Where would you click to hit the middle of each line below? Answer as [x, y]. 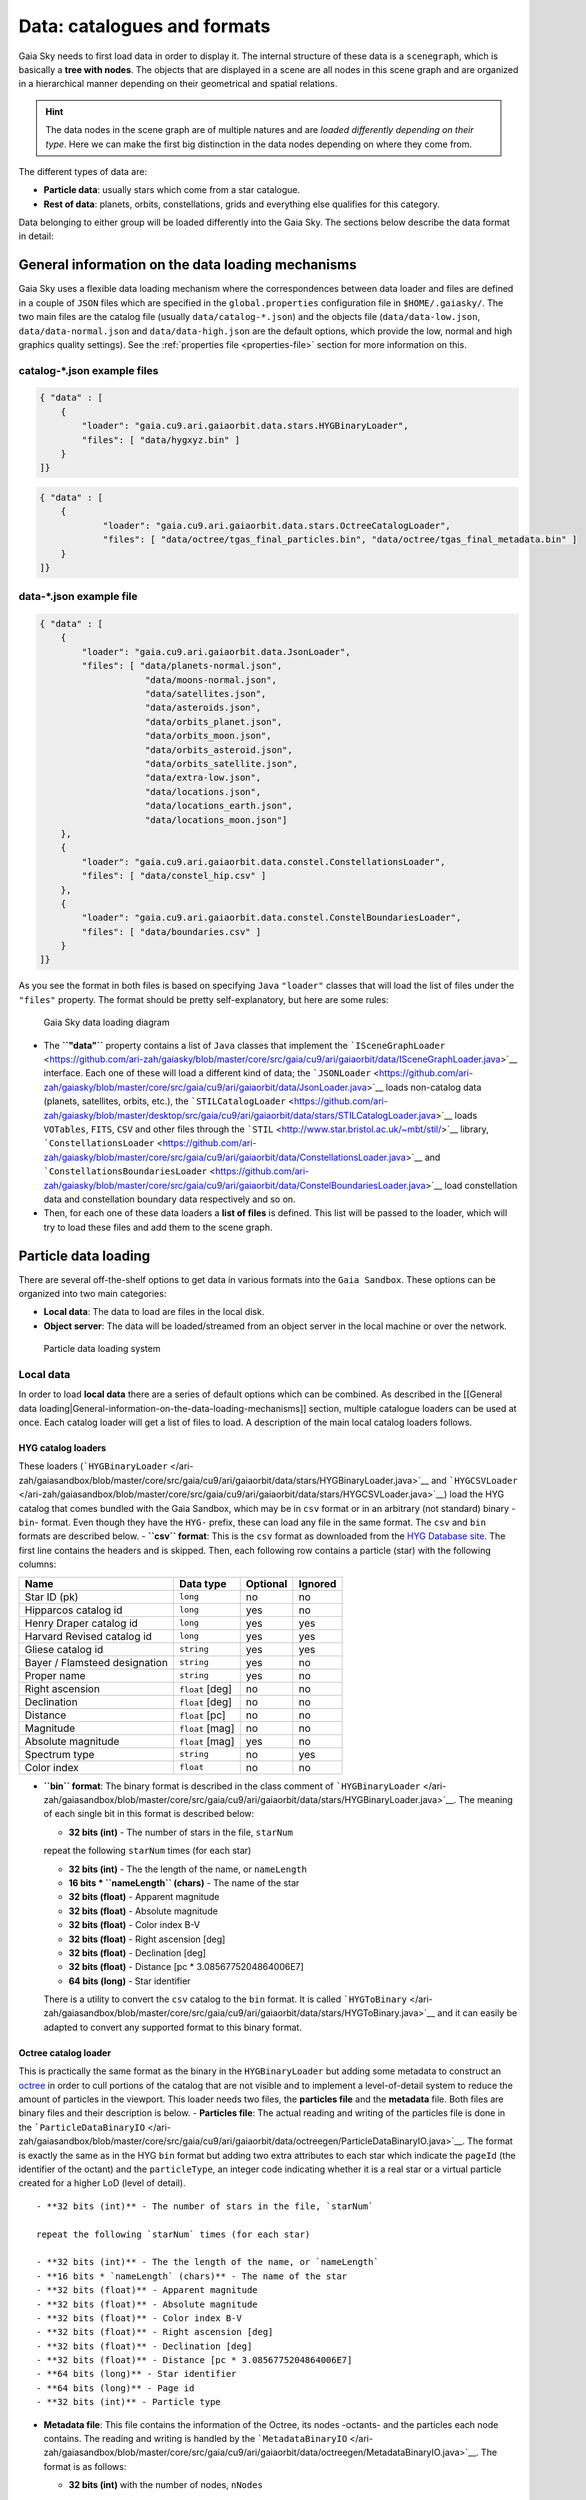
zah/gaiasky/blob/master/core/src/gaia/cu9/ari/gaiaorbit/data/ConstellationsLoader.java [225, 1157]
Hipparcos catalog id [73, 1610]
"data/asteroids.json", [203, 708]
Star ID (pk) [51, 1597]
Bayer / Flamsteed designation [96, 1662]
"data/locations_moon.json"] [216, 819]
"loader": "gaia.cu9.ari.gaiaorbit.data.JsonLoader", [216, 651]
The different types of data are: [83, 171]
